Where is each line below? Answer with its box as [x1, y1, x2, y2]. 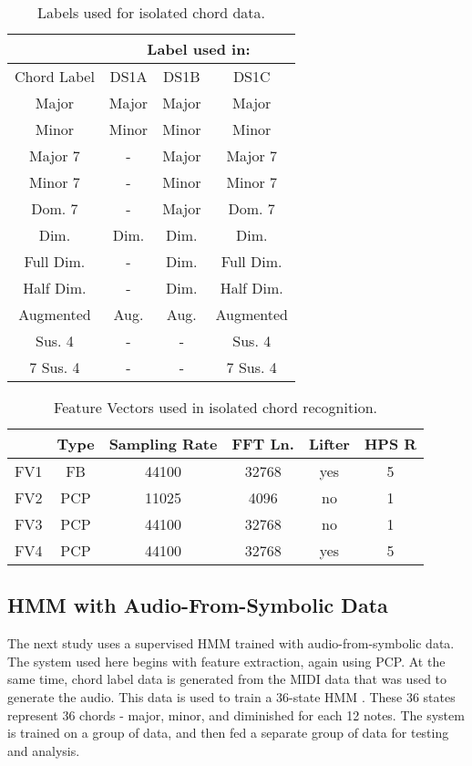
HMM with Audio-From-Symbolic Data [7, 591, 388, 619]
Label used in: [147, 38, 251, 59]
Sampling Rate [108, 433, 218, 454]
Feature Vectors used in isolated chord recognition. [54, 397, 377, 418]
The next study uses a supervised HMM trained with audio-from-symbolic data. [7, 634, 455, 653]
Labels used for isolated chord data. [37, 2, 265, 23]
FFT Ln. [231, 433, 294, 454]
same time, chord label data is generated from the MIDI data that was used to [7, 669, 447, 688]
